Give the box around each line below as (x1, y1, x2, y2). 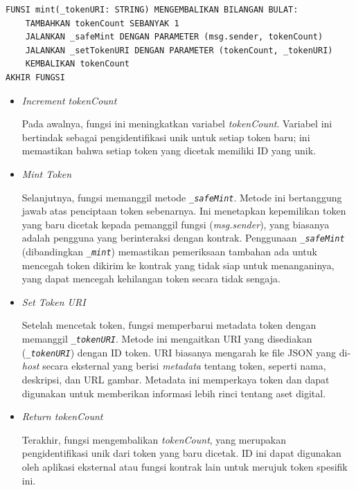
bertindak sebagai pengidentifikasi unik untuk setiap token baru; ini (21, 129, 310, 144)
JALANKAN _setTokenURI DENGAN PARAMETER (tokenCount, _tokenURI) (25, 45, 333, 55)
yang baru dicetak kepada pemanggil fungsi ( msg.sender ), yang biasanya (21, 217, 330, 231)
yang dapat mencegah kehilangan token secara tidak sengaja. (21, 271, 281, 286)
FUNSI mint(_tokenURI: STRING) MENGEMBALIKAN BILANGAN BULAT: (6, 5, 299, 15)
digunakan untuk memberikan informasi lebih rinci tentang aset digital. (21, 385, 326, 400)
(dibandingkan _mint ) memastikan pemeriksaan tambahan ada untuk (21, 244, 317, 259)
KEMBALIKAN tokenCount (25, 59, 130, 69)
